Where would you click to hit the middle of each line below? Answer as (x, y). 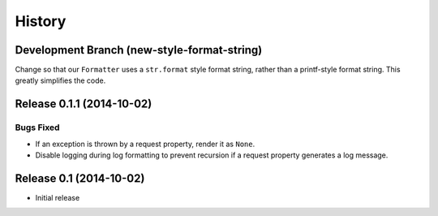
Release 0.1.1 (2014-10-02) (84, 104)
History (41, 21)
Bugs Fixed (37, 127)
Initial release (58, 197)
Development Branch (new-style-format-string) (139, 50)
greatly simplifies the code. (60, 80)
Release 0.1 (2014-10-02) (80, 178)
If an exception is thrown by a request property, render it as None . (145, 144)
